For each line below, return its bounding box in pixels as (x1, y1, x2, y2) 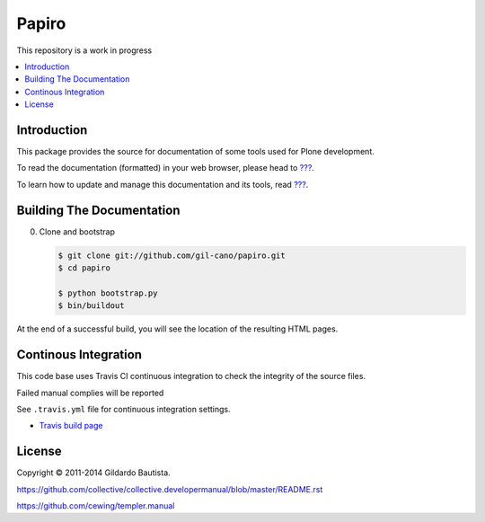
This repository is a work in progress (16, 45, 153, 56)
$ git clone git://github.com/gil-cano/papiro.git (57, 250, 287, 261)
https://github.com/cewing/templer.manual (16, 500, 175, 511)
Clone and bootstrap (39, 226, 116, 237)
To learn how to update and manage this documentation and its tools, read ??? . (16, 179, 309, 190)
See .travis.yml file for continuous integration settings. (16, 403, 231, 414)
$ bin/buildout (57, 301, 125, 311)
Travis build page (39, 420, 103, 431)
